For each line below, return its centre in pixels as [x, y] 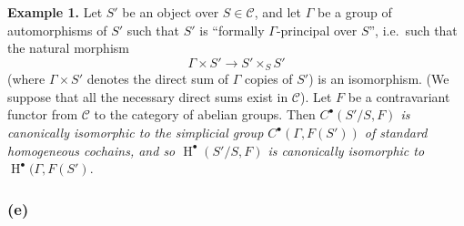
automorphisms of [57, 30]
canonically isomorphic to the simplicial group [136, 133]
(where [26, 79]
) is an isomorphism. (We [379, 79]
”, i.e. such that [413, 30]
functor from [43, 114]
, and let [278, 12]
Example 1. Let [55, 12]
